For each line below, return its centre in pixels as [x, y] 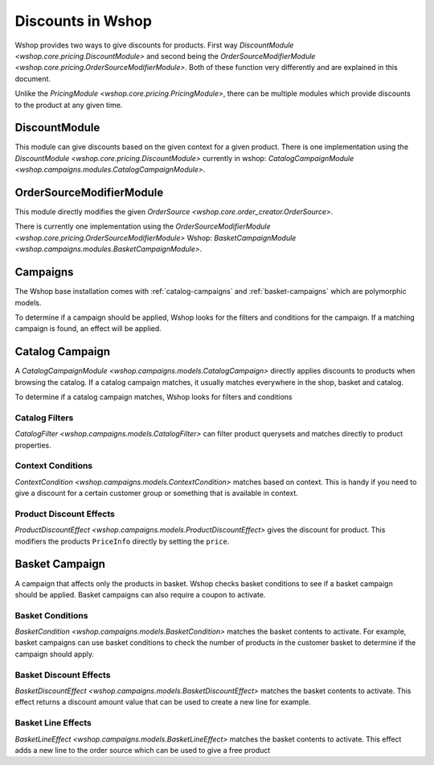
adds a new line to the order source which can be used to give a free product [143, 750]
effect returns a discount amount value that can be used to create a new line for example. [163, 702]
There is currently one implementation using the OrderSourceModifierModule [143, 226]
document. [33, 79]
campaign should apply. [55, 654]
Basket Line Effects [53, 723]
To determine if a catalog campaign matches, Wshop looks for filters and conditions [154, 397]
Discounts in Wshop [84, 21]
